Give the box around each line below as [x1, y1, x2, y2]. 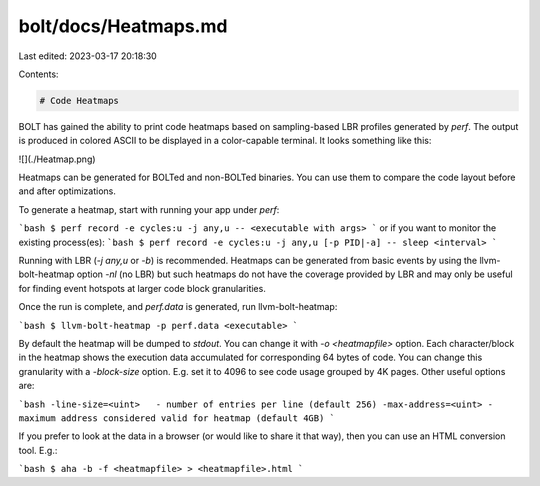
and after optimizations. [18, 185, 117, 197]
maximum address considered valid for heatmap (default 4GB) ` [18, 412, 335, 424]
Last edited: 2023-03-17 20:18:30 [18, 50, 157, 62]
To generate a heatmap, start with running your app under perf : [18, 203, 280, 215]
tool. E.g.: [18, 444, 58, 456]
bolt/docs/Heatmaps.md [18, 15, 228, 37]
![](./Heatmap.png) [18, 153, 96, 165]
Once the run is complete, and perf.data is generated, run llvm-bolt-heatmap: [18, 301, 338, 313]
